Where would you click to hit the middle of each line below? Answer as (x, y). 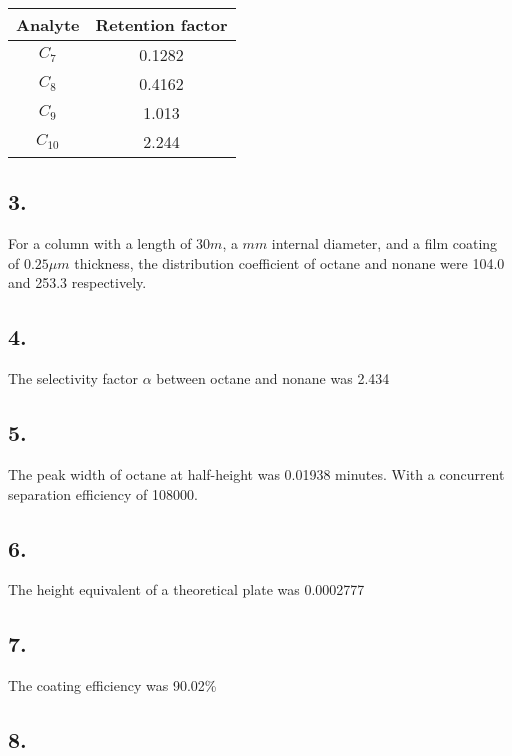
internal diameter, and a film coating (384, 243)
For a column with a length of (100, 243)
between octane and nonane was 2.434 (273, 378)
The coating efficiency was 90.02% (112, 685)
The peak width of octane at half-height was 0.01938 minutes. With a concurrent (256, 473)
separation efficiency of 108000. (103, 493)
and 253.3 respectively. (77, 282)
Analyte (48, 24)
